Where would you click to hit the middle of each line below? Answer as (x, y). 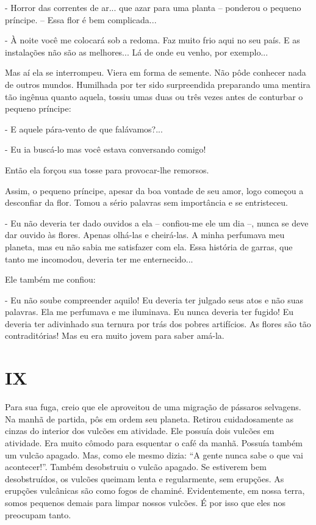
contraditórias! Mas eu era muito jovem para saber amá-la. (115, 335)
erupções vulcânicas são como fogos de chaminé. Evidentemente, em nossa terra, (155, 491)
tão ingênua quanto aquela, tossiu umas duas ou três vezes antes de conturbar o (154, 96)
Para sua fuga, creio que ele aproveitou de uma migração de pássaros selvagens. (153, 407)
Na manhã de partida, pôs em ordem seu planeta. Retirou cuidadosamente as (149, 418)
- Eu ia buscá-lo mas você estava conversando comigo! (106, 149)
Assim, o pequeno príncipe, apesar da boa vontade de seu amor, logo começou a (154, 190)
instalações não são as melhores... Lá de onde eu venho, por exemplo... (137, 52)
